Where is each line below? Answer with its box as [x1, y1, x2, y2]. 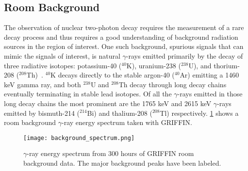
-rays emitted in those [177, 89, 243, 99]
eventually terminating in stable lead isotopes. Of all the [4, 89, 172, 99]
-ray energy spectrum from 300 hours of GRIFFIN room [27, 148, 194, 158]
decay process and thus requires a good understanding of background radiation [4, 31, 238, 42]
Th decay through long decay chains [118, 79, 227, 89]
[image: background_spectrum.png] [23, 134, 135, 141]
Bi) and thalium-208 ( [87, 108, 152, 118]
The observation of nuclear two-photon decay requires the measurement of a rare [4, 22, 244, 32]
